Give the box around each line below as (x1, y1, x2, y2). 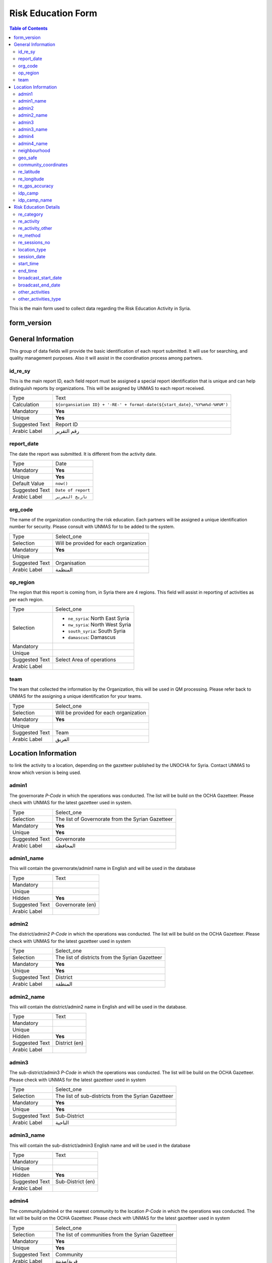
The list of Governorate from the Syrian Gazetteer (55, 815, 173, 822)
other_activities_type (18, 296, 61, 302)
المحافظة (55, 842, 76, 849)
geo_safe (18, 155, 37, 161)
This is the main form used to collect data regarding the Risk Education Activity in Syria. (9, 305, 191, 311)
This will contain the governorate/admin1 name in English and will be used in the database (9, 865, 196, 871)
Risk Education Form (9, 8, 98, 19)
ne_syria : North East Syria (68, 615, 129, 622)
